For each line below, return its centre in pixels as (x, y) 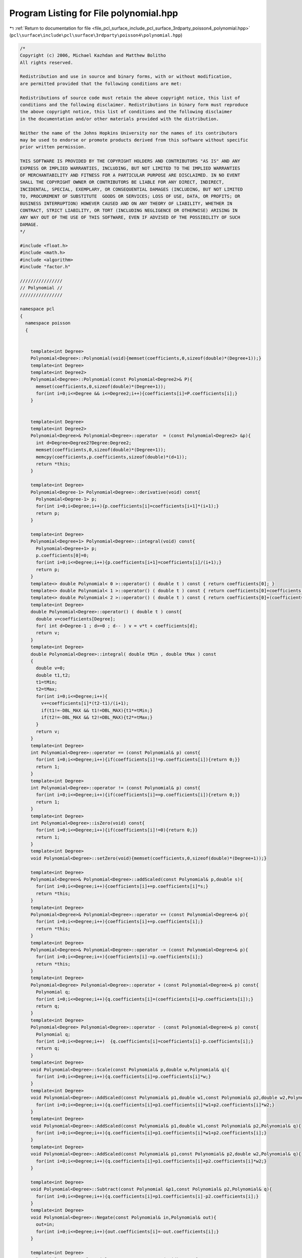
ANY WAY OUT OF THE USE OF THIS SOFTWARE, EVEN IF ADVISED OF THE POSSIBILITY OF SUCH (130, 217)
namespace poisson (48, 323)
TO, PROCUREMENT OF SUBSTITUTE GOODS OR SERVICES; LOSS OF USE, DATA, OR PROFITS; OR (130, 196)
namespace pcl (37, 309)
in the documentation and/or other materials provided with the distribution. (119, 119)
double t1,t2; (53, 675)
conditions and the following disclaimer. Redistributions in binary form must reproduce (134, 105)
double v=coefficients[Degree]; (76, 619)
